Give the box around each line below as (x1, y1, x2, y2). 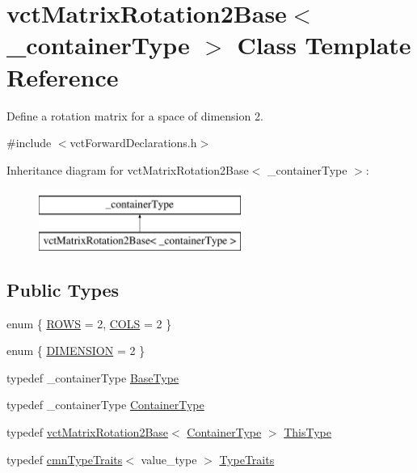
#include (6, 134, 52, 151)
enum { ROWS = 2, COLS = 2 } (6, 315, 172, 332)
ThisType (284, 424, 331, 441)
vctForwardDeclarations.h (69, 134, 197, 151)
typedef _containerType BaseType (6, 369, 179, 386)
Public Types (6, 277, 120, 302)
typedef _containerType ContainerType (6, 396, 204, 413)
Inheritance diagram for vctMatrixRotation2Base (6, 161, 249, 178)
